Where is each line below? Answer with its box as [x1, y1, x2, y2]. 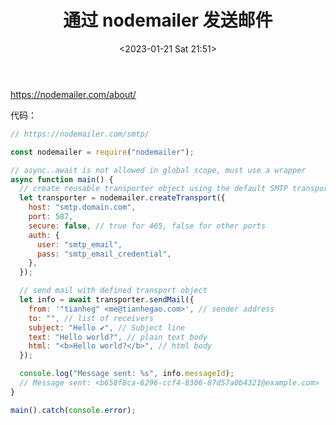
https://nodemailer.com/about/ [10, 88, 137, 100]
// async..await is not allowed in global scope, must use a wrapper [10, 165, 307, 175]
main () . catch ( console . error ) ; [10, 405, 137, 415]
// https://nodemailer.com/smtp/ [10, 129, 150, 139]
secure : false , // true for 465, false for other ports [28, 221, 267, 231]
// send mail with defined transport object [19, 286, 208, 296]
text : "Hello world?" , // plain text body [28, 332, 208, 342]
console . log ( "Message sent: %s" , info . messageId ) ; [19, 369, 235, 379]
